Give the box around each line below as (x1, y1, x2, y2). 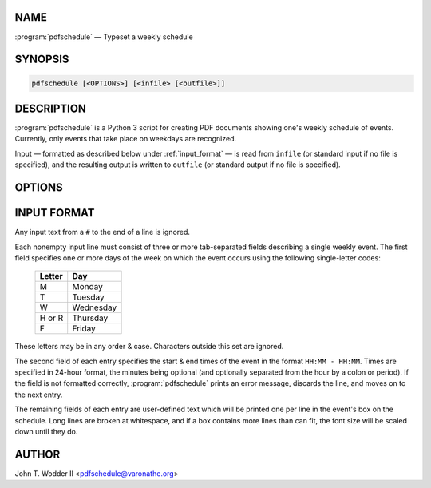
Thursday (72, 312, 109, 323)
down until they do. (14, 427, 78, 437)
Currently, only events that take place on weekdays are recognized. (14, 134, 237, 144)
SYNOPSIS (14, 53, 69, 66)
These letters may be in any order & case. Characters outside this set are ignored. (14, 342, 284, 351)
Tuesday (72, 292, 105, 303)
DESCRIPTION (14, 101, 87, 115)
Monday (72, 281, 104, 292)
